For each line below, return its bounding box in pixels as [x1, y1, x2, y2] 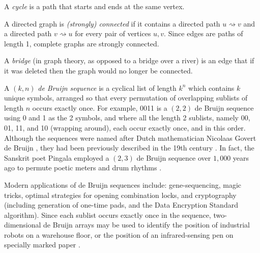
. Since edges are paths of [164, 28, 243, 39]
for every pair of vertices [75, 28, 151, 39]
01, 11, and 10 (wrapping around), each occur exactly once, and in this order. [4, 122, 246, 133]
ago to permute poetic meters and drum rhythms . [4, 162, 162, 173]
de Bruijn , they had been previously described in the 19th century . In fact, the [4, 142, 254, 153]
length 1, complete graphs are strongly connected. [4, 38, 159, 48]
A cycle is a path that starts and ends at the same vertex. [4, 1, 185, 11]
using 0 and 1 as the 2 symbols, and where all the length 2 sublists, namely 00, [4, 112, 250, 123]
